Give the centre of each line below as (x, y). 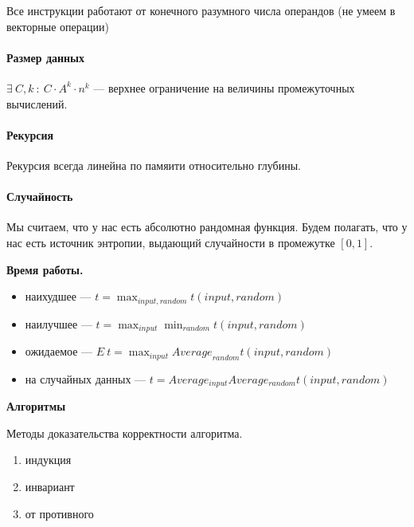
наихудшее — (58, 296)
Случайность (40, 197)
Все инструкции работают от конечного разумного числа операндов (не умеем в (201, 10)
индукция (48, 460)
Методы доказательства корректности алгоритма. (125, 433)
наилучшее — (59, 323)
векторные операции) (58, 26)
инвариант (50, 487)
